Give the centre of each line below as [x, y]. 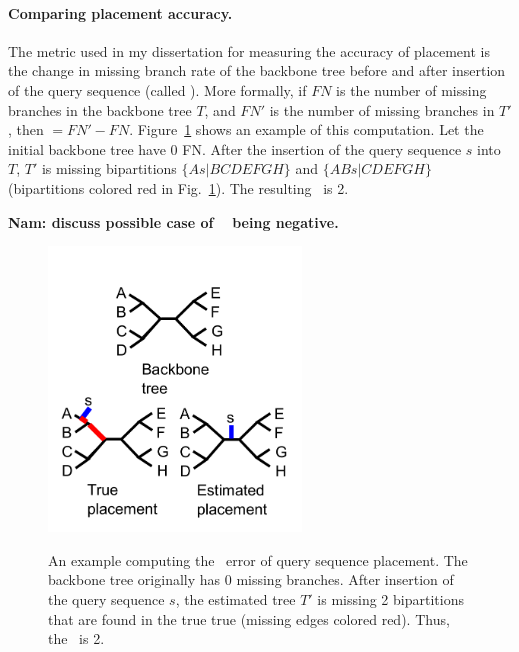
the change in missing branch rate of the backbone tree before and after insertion [257, 70]
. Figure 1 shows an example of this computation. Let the [306, 129]
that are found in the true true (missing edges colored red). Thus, [249, 618]
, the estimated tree [235, 598]
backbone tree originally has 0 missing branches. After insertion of [251, 579]
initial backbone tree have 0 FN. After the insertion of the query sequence [235, 148]
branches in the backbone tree [100, 109]
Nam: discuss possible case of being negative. [173, 221]
